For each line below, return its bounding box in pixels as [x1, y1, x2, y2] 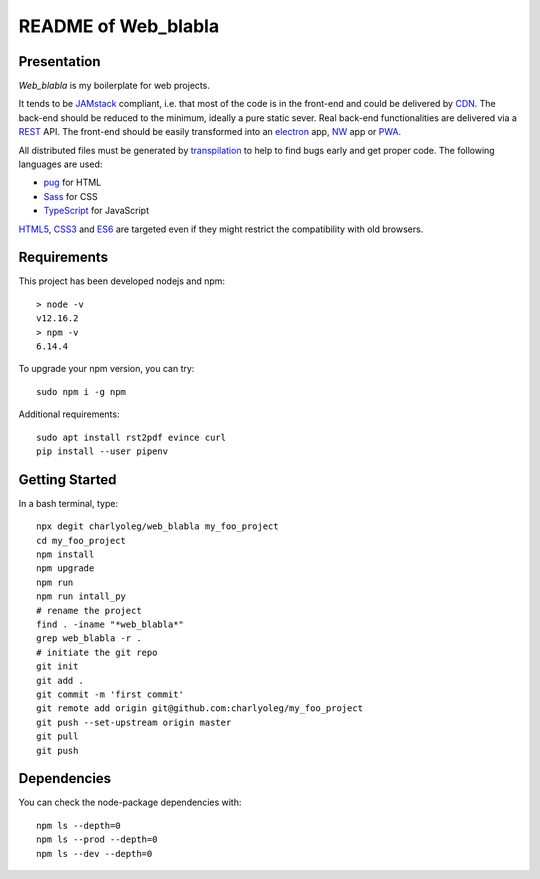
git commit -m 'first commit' [36, 688, 185, 700]
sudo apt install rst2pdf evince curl [36, 431, 227, 443]
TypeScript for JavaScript [43, 205, 150, 217]
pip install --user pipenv [36, 446, 169, 457]
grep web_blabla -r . [36, 633, 142, 644]
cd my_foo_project [36, 535, 127, 546]
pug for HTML [43, 176, 102, 189]
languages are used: [18, 158, 103, 170]
